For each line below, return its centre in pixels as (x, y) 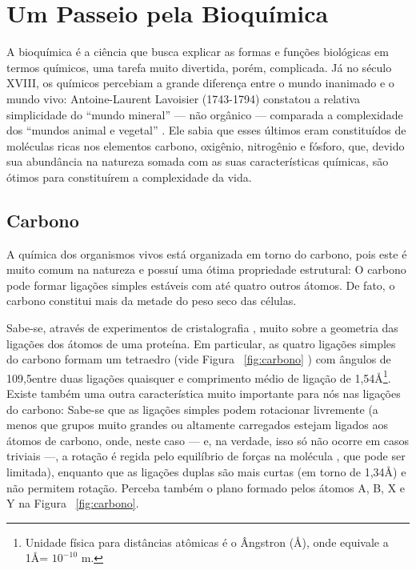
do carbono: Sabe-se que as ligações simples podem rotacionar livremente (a (192, 409)
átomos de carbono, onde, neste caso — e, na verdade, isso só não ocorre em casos (208, 440)
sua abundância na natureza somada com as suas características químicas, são (198, 161)
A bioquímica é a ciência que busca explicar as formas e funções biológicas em (198, 52)
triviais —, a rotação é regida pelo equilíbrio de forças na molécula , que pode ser (206, 456)
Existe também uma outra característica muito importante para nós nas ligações (204, 393)
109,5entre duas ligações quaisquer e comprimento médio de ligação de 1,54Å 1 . (199, 376)
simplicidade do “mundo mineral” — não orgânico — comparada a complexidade (205, 114)
